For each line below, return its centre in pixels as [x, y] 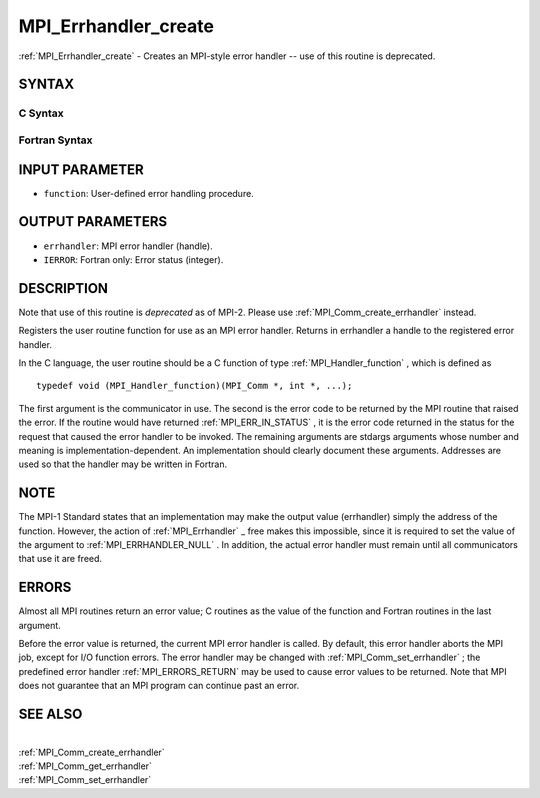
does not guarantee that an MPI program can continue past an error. [159, 686]
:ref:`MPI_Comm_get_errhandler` [85, 766]
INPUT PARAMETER [81, 169]
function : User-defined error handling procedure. [148, 193]
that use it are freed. [60, 559]
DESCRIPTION [63, 288]
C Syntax [41, 113]
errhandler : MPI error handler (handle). [128, 246]
